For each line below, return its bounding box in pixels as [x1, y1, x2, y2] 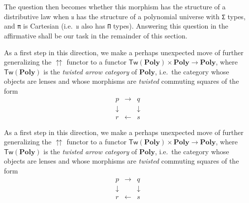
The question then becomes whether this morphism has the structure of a [4, 1, 226, 11]
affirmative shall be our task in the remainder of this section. [4, 30, 187, 40]
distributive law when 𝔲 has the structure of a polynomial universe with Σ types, [4, 11, 246, 21]
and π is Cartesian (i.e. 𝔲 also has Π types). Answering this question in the [4, 21, 228, 31]
